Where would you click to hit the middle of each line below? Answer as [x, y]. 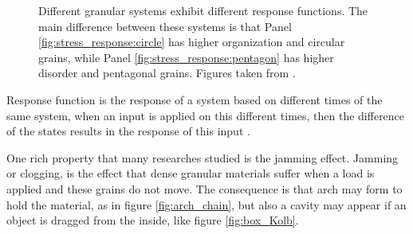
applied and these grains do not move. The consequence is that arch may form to [205, 188]
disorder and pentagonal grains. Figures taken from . [167, 73]
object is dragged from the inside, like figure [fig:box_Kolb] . [153, 220]
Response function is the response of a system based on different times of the [195, 99]
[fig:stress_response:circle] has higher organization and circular [192, 42]
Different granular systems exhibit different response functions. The [203, 10]
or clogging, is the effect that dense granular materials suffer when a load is [191, 173]
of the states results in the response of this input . [128, 131]
